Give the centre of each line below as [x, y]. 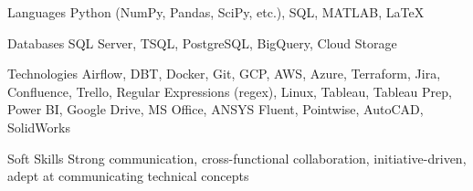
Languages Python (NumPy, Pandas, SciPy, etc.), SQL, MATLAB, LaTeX [216, 12]
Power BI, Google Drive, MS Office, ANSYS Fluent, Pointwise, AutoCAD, [215, 109]
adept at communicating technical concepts [128, 176]
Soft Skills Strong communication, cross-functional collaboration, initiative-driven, [237, 158]
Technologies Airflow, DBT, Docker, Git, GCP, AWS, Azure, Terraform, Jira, [224, 74]
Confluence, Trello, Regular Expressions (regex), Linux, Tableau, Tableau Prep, [230, 91]
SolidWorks [39, 127]
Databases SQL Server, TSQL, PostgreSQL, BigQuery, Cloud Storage [202, 42]
